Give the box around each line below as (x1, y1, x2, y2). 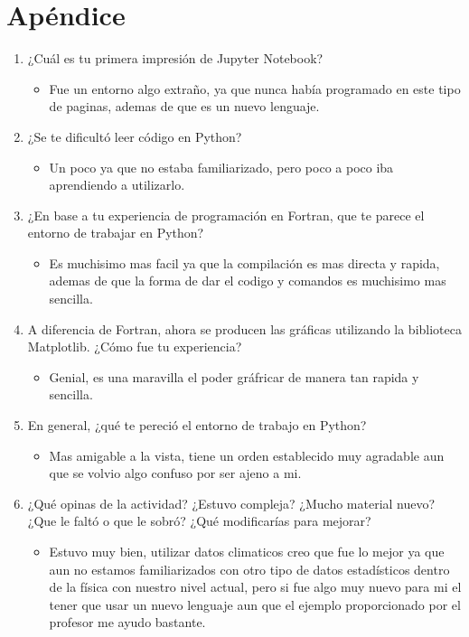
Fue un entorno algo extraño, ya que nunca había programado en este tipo (49, 79, 461, 98)
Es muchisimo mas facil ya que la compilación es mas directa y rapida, (49, 253, 440, 272)
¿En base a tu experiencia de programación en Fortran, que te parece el (27, 205, 425, 224)
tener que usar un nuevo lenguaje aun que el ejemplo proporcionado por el (49, 595, 461, 614)
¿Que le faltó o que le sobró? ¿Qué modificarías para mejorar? (27, 511, 371, 530)
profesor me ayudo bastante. (49, 613, 206, 632)
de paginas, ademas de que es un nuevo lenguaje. (49, 97, 320, 116)
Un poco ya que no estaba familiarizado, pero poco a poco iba (49, 157, 394, 176)
